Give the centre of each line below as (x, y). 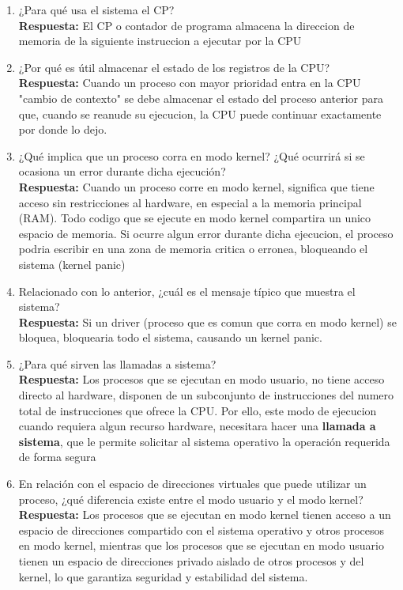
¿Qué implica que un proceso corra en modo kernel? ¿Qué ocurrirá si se (192, 155)
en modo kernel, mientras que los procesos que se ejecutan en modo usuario (201, 545)
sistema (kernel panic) (72, 264)
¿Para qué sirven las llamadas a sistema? (117, 363)
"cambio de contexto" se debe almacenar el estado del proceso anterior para (201, 98)
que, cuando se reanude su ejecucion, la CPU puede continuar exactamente (200, 113)
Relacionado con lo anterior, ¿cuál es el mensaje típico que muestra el (187, 291)
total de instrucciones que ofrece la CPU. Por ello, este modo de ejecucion (198, 410)
